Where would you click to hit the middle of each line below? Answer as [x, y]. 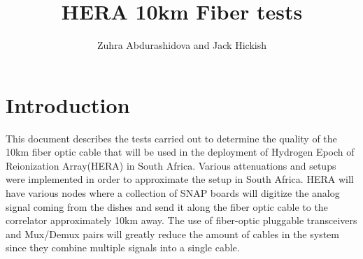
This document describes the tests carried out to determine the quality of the [171, 138]
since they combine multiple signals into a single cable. [123, 247]
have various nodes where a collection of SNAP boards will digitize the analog [173, 193]
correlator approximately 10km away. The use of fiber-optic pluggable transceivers [181, 220]
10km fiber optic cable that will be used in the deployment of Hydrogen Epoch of [180, 152]
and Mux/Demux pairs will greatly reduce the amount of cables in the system [172, 234]
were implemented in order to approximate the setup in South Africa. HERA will [180, 179]
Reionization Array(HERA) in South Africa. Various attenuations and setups [171, 165]
